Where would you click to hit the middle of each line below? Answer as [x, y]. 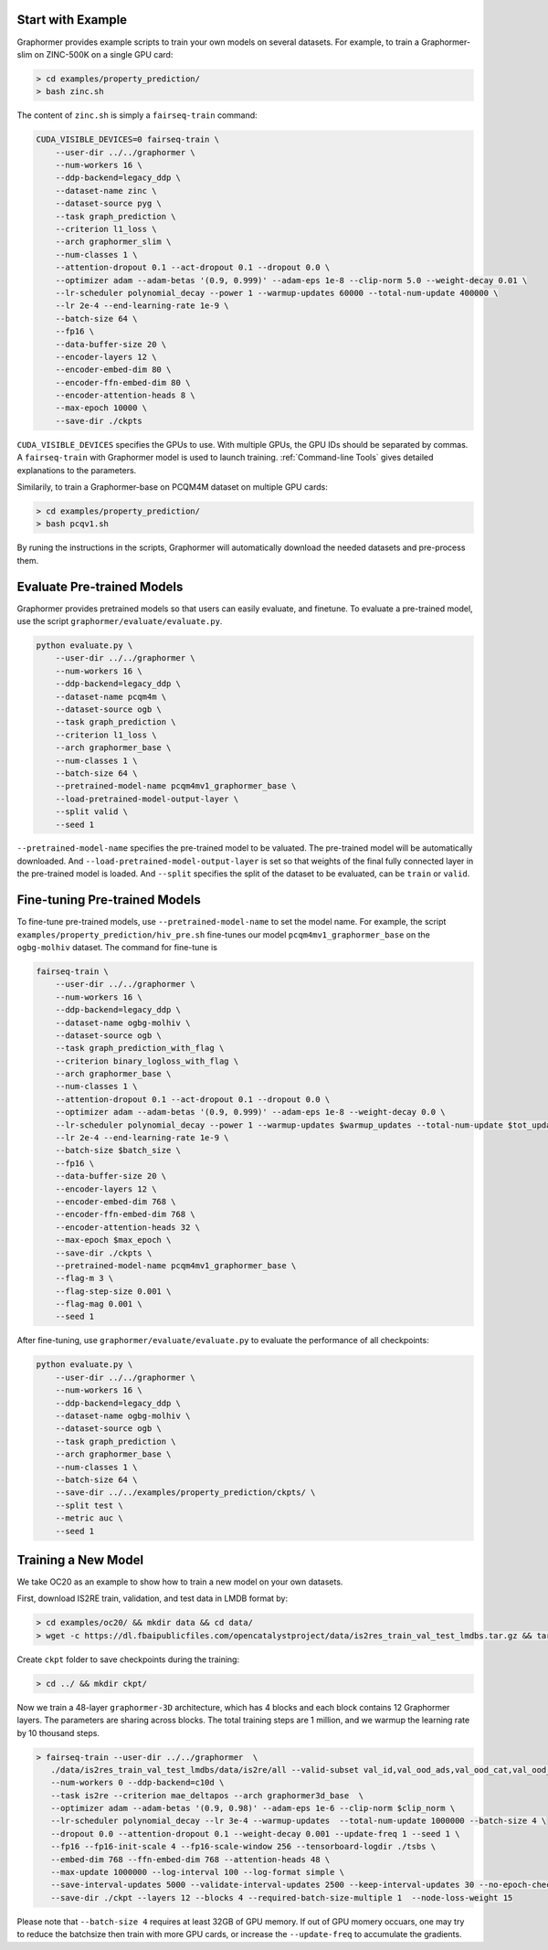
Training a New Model [80, 1559]
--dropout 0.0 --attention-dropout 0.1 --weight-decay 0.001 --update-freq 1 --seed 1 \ [255, 1833]
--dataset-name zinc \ [106, 191]
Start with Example [72, 20]
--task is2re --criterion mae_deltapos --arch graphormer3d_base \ [207, 1795]
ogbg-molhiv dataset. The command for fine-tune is [117, 947]
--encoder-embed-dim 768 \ [116, 1201]
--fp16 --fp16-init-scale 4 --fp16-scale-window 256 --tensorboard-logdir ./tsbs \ [243, 1847]
